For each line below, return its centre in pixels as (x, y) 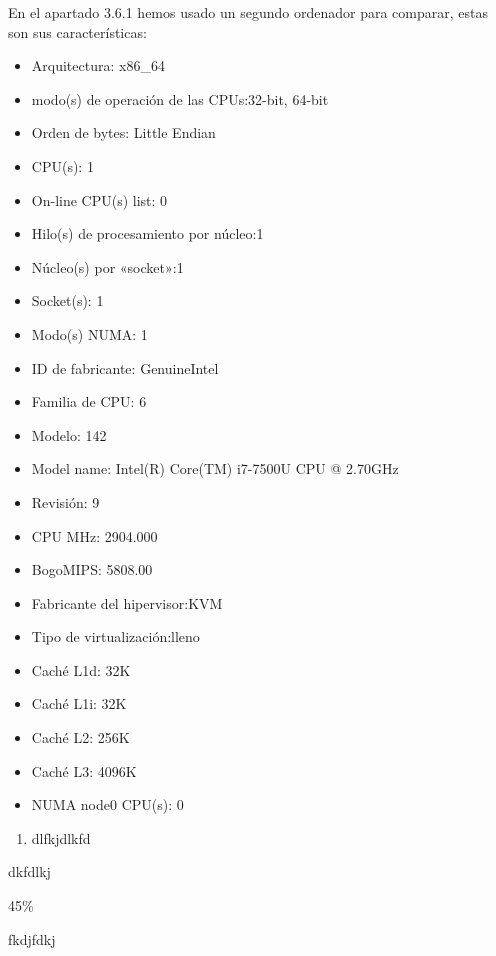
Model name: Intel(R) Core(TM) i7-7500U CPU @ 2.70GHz (215, 468)
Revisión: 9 (65, 501)
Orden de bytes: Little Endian (123, 132)
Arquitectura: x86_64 (98, 65)
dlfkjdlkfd (61, 837)
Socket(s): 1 (67, 300)
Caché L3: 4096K (84, 770)
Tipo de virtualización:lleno (115, 636)
